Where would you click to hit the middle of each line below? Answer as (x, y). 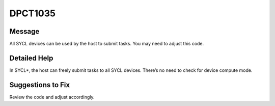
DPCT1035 (33, 13)
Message (24, 31)
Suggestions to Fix (40, 85)
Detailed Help (31, 58)
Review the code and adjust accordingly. (52, 97)
